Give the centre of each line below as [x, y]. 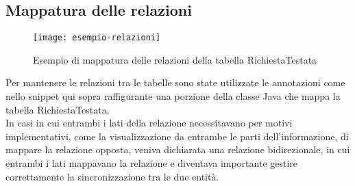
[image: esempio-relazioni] [97, 38]
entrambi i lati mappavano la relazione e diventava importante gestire [152, 163]
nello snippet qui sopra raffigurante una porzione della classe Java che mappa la [173, 96]
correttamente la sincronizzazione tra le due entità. [112, 176]
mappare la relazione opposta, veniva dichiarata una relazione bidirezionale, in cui [178, 149]
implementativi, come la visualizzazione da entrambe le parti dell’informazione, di [177, 136]
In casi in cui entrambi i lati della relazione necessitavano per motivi [149, 123]
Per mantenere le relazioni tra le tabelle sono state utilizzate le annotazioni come [175, 82]
